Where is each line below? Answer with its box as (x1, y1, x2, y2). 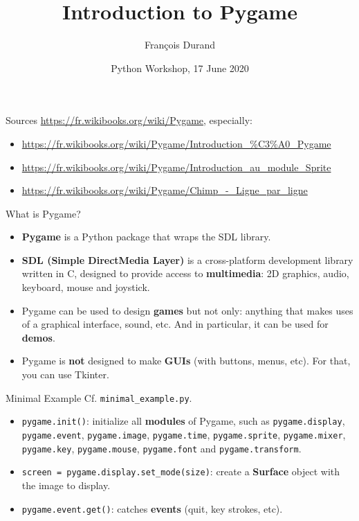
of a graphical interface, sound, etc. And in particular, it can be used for (21, 317, 329, 331)
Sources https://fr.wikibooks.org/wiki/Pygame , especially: (6, 113, 252, 127)
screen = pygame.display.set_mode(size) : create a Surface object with (21, 464, 340, 479)
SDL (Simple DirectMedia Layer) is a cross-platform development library (21, 252, 353, 267)
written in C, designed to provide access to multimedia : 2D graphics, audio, (21, 266, 349, 281)
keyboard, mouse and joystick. (21, 280, 150, 294)
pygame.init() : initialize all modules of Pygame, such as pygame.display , (21, 414, 345, 428)
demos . (21, 330, 55, 344)
